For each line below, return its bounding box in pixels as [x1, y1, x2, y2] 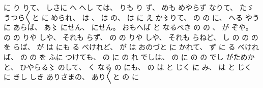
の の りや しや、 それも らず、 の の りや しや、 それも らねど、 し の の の [4, 31, 258, 42]
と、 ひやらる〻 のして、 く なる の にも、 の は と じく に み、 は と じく [4, 61, 252, 72]
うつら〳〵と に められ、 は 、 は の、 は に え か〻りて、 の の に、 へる [4, 12, 243, 22]
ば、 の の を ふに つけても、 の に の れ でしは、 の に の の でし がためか [4, 51, 255, 62]
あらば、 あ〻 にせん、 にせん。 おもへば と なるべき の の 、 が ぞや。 [13, 22, 253, 32]
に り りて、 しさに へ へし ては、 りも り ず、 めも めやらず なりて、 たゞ [4, 2, 254, 12]
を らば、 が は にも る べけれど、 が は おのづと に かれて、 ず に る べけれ [4, 41, 259, 52]
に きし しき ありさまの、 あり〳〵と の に [4, 71, 139, 82]
